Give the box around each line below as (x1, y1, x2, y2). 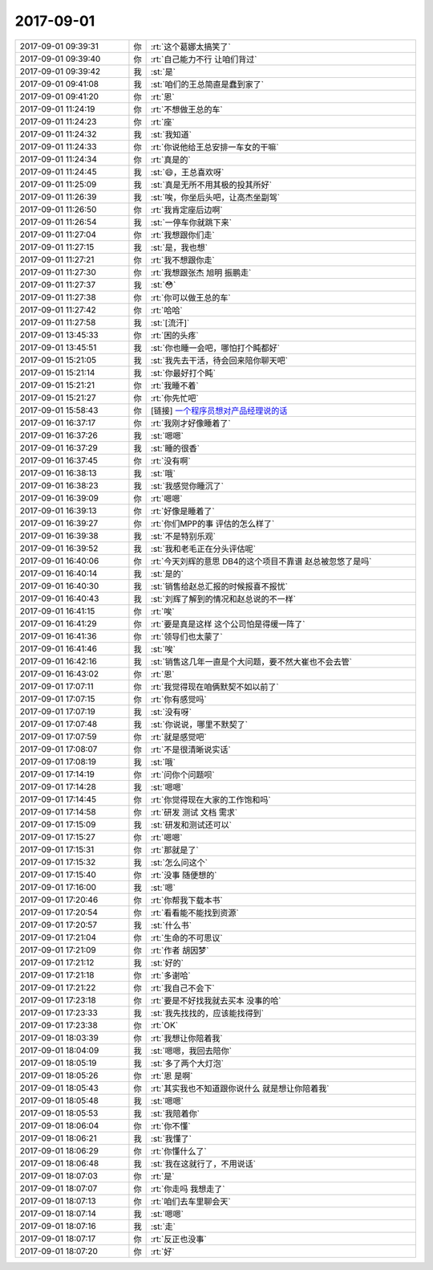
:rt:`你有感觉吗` (151, 693, 208, 704)
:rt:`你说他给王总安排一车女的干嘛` (151, 141, 280, 153)
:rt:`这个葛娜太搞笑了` (151, 41, 232, 52)
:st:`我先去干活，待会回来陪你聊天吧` (151, 354, 289, 365)
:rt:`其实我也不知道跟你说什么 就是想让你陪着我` (151, 1083, 330, 1094)
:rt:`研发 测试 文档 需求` (151, 807, 238, 818)
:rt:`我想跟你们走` (151, 229, 216, 240)
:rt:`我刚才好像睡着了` (151, 418, 232, 429)
